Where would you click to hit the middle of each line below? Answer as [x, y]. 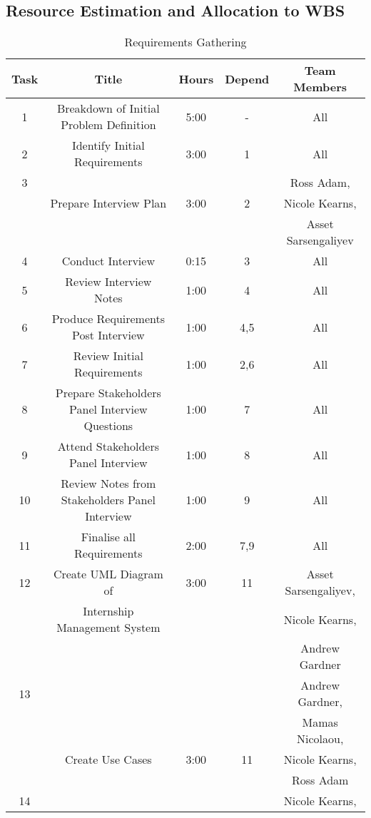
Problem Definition [108, 125]
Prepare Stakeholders [108, 393]
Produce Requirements [108, 319]
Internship [108, 611]
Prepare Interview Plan [108, 203]
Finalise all [108, 537]
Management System [108, 628]
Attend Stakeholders [108, 446]
